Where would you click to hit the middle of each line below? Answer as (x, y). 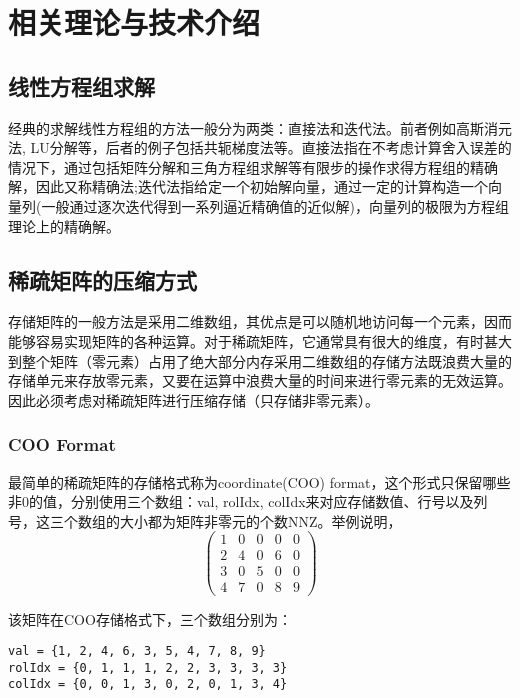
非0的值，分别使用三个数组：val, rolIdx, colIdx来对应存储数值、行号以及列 (248, 501)
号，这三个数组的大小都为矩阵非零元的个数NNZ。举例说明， (205, 520)
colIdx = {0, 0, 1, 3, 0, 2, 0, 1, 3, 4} (148, 684)
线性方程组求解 (81, 85)
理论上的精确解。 (64, 225)
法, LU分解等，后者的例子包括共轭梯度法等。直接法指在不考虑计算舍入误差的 (260, 147)
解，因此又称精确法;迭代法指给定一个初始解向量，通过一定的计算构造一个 (248, 186)
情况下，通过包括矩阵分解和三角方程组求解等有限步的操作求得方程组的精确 (253, 166)
